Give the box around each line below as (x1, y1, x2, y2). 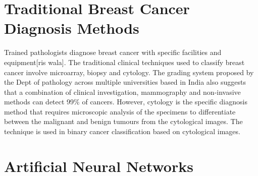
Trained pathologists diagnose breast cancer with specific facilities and (4, 47, 222, 57)
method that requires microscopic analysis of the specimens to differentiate (4, 106, 236, 116)
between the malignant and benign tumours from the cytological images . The (4, 116, 243, 127)
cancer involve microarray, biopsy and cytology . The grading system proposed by (4, 67, 254, 77)
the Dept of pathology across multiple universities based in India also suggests (4, 77, 246, 87)
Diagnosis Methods (4, 18, 139, 38)
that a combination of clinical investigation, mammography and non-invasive (4, 86, 241, 97)
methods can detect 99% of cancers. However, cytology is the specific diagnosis (4, 96, 247, 107)
